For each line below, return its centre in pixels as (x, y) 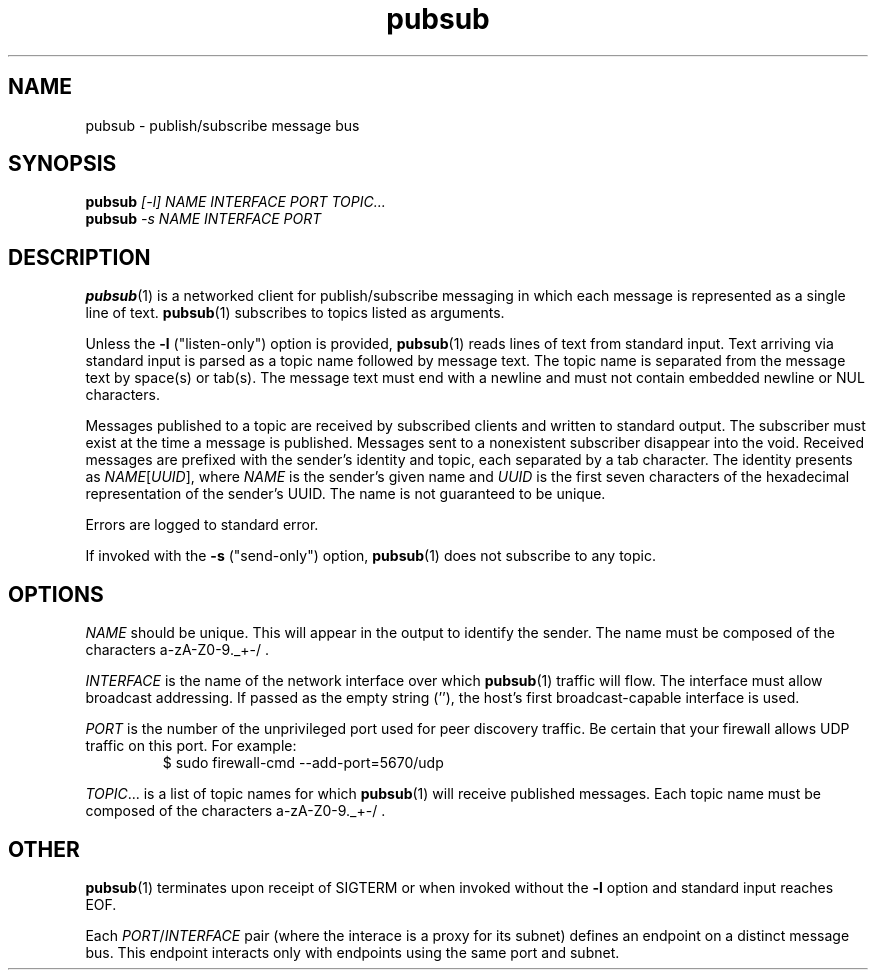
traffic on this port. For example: (191, 746)
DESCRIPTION (79, 257)
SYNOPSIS (62, 164)
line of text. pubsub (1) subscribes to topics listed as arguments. (295, 313)
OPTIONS (56, 594)
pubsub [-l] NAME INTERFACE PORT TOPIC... (235, 202)
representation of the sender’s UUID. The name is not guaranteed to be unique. (345, 494)
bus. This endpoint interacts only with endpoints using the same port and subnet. (352, 952)
